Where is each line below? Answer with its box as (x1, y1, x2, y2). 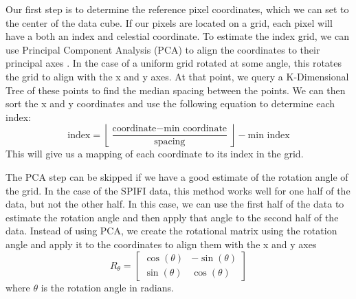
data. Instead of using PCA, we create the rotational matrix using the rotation (5, 223, 337, 238)
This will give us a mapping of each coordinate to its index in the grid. (5, 146, 304, 161)
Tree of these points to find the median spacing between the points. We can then (5, 82, 346, 97)
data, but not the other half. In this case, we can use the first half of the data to (5, 197, 344, 211)
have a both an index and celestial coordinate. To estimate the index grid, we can (5, 29, 349, 43)
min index (247, 130, 290, 140)
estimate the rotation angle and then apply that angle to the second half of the (5, 210, 339, 224)
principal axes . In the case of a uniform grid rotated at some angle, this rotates (5, 56, 342, 70)
